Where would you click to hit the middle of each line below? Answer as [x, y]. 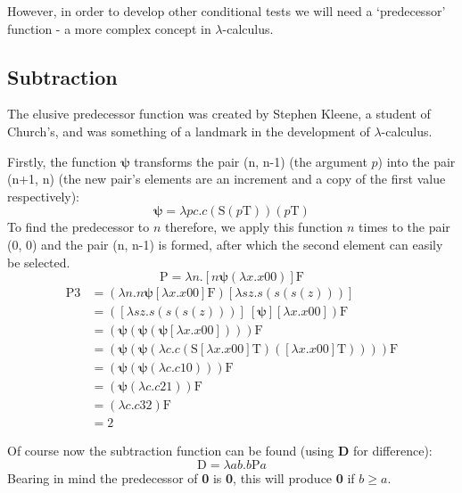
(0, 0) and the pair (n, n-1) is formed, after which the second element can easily [225, 244]
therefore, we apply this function [254, 227]
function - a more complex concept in [109, 28]
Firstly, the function [62, 161]
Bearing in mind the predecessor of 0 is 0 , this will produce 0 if [181, 477]
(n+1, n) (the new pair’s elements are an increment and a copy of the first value [227, 179]
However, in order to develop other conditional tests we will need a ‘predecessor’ [227, 11]
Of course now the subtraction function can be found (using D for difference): [220, 451]
